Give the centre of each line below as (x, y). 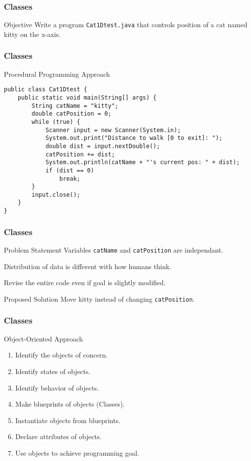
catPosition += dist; (80, 154)
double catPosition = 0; (71, 114)
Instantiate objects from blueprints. (68, 420)
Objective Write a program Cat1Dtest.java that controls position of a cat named (126, 25)
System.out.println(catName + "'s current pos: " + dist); (142, 162)
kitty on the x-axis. (32, 34)
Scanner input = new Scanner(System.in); (113, 130)
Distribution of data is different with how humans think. (88, 266)
